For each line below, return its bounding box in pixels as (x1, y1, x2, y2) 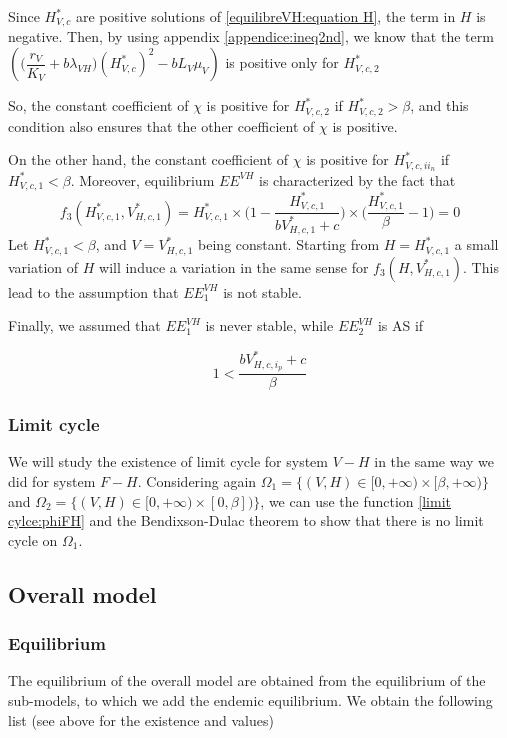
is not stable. (223, 281, 302, 302)
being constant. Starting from (198, 234, 380, 255)
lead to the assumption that (8, 281, 179, 302)
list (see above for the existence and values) (8, 709, 274, 730)
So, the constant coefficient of (8, 95, 189, 116)
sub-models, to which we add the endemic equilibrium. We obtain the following (8, 690, 493, 710)
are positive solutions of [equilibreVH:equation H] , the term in (76, 6, 456, 26)
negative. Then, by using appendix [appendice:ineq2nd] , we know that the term (8, 26, 494, 47)
